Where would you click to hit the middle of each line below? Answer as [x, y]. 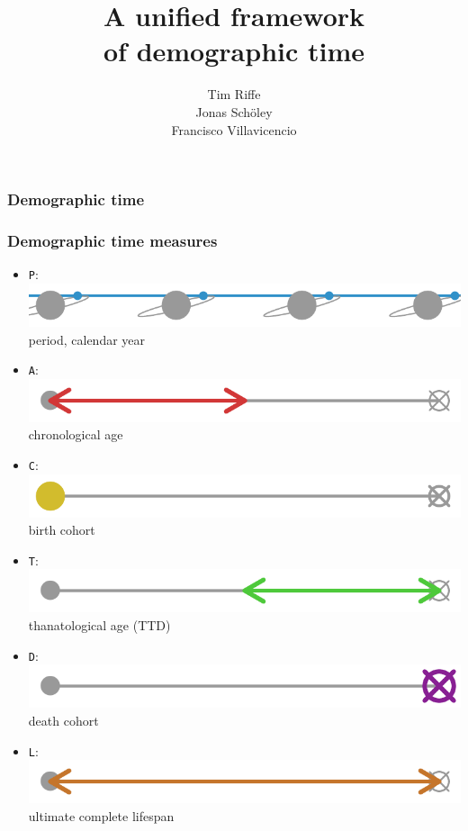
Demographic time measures [112, 240]
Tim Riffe [234, 94]
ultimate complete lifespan [101, 815]
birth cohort [62, 530]
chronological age [76, 434]
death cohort [63, 720]
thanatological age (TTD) [99, 625]
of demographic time [234, 51]
